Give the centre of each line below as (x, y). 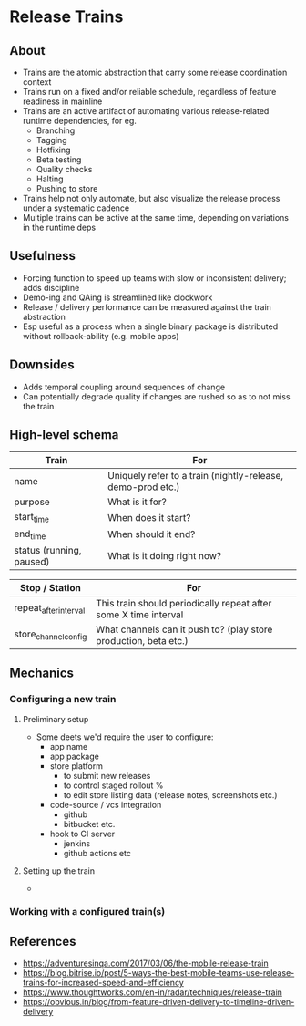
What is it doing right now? (164, 555)
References (43, 941)
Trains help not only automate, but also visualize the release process (151, 198)
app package (75, 756)
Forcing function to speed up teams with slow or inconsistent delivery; (154, 278)
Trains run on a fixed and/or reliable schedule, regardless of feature (149, 92)
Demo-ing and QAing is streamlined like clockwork (117, 297)
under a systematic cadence (76, 208)
